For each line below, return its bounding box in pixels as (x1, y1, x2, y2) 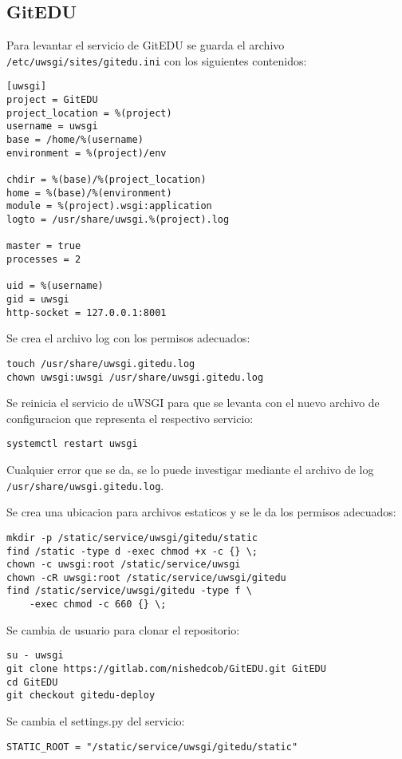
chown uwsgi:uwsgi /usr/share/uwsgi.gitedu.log (6, 371, 264, 383)
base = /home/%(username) (6, 134, 144, 146)
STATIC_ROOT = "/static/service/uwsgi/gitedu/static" (6, 741, 298, 753)
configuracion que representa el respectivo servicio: (6, 409, 254, 426)
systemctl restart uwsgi (6, 438, 138, 450)
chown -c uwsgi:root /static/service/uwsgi (6, 559, 241, 571)
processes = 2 (6, 253, 81, 265)
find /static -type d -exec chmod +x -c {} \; (6, 545, 258, 557)
